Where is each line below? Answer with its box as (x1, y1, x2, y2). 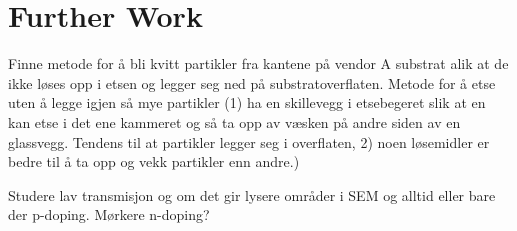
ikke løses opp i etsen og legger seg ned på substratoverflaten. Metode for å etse (8, 72, 496, 93)
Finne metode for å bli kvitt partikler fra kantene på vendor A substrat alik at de (8, 53, 509, 74)
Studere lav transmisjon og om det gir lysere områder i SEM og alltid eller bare (8, 184, 496, 205)
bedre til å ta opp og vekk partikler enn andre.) (8, 151, 300, 172)
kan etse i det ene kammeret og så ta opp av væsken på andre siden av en (8, 111, 461, 132)
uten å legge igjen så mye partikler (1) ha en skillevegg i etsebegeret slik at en (8, 92, 486, 113)
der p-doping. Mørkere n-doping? (8, 204, 210, 225)
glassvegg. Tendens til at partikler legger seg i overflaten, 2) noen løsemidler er (8, 131, 490, 152)
